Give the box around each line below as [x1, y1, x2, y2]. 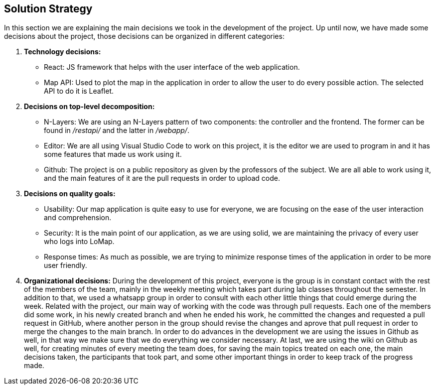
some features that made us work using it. [44, 150, 182, 159]
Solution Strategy [4, 2, 93, 15]
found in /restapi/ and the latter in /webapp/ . [44, 126, 189, 135]
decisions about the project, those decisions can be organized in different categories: [4, 32, 285, 41]
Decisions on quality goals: [24, 189, 116, 198]
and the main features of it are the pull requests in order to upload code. [44, 174, 281, 183]
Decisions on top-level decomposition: [24, 102, 155, 111]
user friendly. [44, 261, 87, 270]
